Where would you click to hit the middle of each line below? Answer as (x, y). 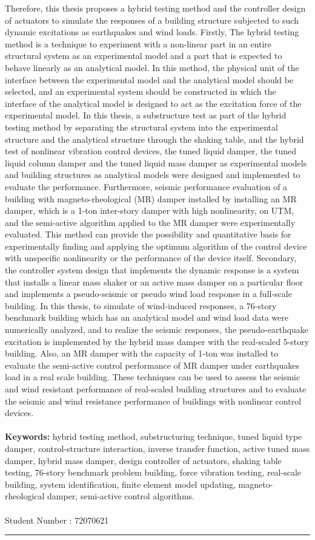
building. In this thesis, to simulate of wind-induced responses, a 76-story (141, 305)
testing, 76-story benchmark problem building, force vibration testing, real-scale (153, 472)
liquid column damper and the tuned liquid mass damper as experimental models (156, 162)
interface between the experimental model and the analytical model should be (149, 79)
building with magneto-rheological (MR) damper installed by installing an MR (151, 198)
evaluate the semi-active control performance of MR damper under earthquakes (152, 365)
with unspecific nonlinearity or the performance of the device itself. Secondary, (151, 258)
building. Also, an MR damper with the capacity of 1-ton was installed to (142, 353)
